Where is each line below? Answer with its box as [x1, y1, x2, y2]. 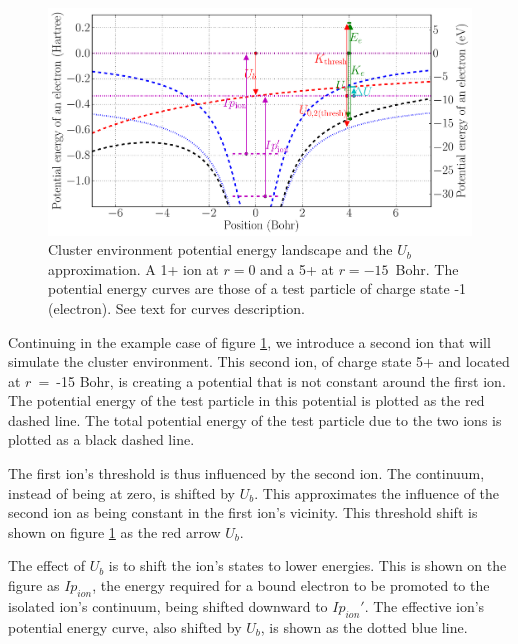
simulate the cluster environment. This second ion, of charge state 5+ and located [8, 351, 510, 372]
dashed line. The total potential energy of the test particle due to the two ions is [8, 409, 502, 430]
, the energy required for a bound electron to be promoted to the [92, 575, 490, 596]
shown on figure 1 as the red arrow [8, 521, 221, 542]
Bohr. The [395, 258, 459, 279]
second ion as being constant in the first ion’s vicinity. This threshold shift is [8, 502, 478, 523]
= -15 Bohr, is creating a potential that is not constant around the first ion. [38, 370, 506, 391]
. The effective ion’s [364, 595, 485, 616]
